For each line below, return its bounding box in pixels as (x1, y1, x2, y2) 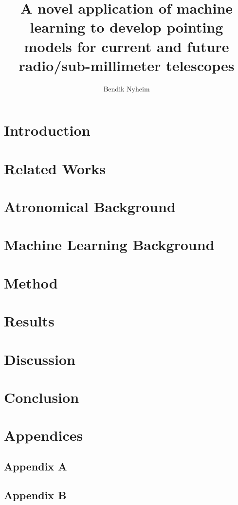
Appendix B (4, 487, 67, 502)
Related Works (4, 158, 106, 178)
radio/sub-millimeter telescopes (18, 55, 235, 75)
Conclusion (4, 387, 79, 407)
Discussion (4, 349, 75, 369)
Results (4, 311, 55, 331)
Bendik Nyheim (103, 83, 150, 93)
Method (4, 272, 58, 292)
